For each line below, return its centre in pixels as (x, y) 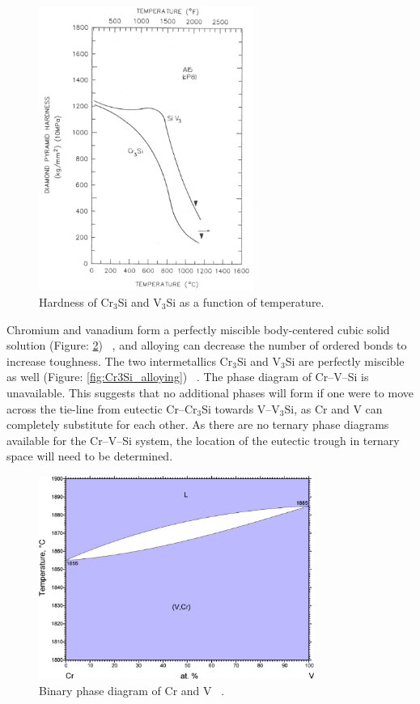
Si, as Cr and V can (333, 408)
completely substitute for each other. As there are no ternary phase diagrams (198, 424)
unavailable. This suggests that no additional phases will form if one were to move (210, 392)
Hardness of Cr (76, 301)
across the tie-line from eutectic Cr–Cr (102, 408)
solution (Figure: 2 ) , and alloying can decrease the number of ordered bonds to (207, 345)
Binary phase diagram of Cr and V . (132, 690)
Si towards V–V (241, 408)
